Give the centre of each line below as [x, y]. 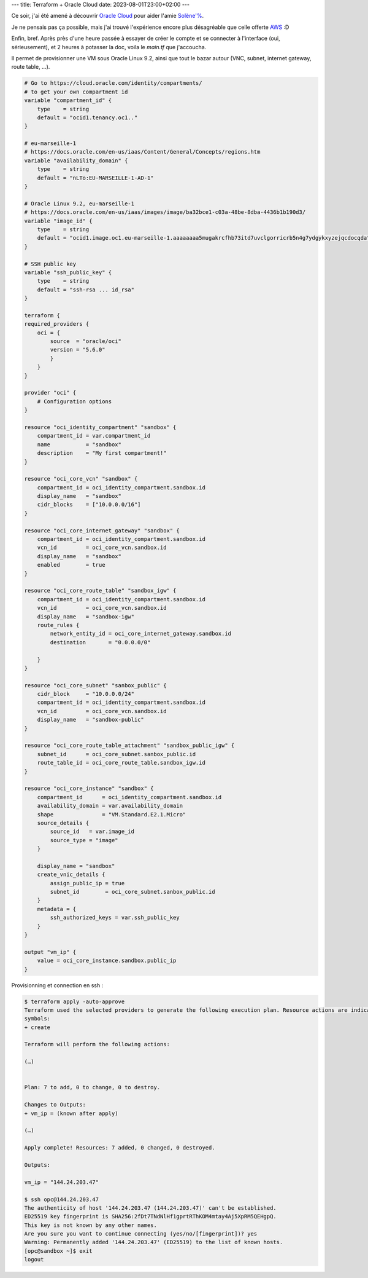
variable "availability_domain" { [76, 160]
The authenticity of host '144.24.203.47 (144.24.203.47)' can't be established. [151, 1208]
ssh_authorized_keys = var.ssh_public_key [115, 918]
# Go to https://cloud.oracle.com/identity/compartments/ [113, 83]
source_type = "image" [84, 840]
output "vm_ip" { [50, 952]
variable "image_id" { [58, 221]
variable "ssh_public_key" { [68, 272]
